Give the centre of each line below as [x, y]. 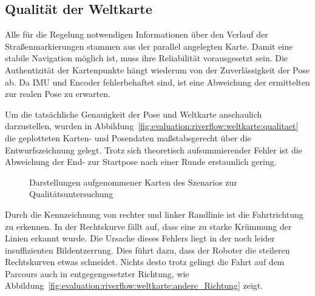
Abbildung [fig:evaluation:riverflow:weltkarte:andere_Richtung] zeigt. [134, 285]
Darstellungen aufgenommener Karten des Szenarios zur [133, 182]
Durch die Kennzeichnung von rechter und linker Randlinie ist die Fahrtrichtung [154, 214]
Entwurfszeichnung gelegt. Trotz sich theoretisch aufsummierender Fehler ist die [154, 150]
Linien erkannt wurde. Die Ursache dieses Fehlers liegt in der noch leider [140, 238]
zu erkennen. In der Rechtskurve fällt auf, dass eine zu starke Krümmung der [148, 226]
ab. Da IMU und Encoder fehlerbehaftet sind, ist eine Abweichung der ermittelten [157, 82]
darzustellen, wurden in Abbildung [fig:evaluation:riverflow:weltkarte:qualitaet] [152, 126]
